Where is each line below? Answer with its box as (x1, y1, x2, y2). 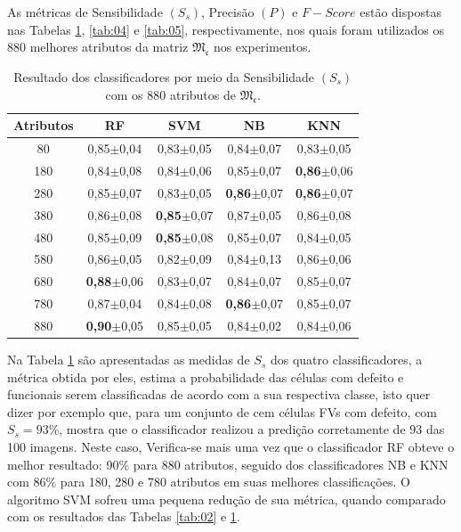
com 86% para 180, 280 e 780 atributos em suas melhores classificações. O (7, 472, 410, 491)
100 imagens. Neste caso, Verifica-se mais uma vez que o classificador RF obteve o (7, 438, 455, 456)
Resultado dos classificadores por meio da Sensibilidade (13, 67, 315, 86)
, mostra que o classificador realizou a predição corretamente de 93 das (59, 420, 445, 438)
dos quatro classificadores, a (270, 350, 423, 369)
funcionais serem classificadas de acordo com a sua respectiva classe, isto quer (7, 385, 431, 404)
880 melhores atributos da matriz (7, 37, 189, 56)
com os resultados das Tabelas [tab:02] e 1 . (7, 507, 240, 526)
